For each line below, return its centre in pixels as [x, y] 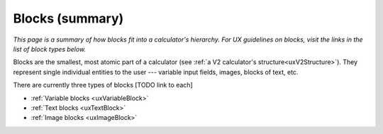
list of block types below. [50, 49]
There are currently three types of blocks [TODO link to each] [103, 85]
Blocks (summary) [68, 18]
